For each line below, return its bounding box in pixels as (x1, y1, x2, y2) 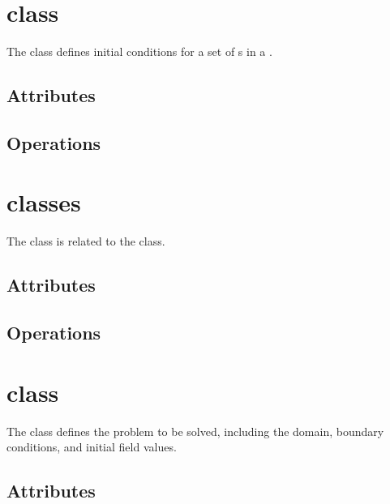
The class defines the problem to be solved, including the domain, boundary (6, 422, 384, 439)
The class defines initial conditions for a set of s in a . (6, 43, 272, 60)
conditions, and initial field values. (6, 438, 177, 455)
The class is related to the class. (6, 233, 165, 250)
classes (6, 186, 81, 219)
